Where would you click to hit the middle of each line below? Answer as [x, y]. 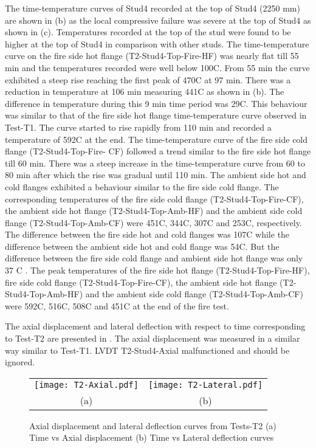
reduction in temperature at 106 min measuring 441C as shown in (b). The [145, 91]
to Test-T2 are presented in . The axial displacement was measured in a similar [153, 338]
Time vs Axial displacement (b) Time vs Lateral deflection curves [152, 437]
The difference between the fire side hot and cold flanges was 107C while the [147, 234]
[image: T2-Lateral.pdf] [205, 384]
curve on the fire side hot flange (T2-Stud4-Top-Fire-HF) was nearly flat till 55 [152, 56]
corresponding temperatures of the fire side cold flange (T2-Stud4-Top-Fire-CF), [154, 198]
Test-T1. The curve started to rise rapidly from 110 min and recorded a [138, 127]
